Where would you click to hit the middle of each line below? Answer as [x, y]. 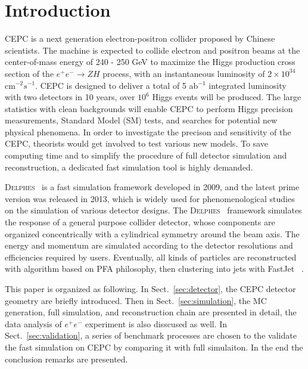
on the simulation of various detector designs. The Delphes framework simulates [153, 210]
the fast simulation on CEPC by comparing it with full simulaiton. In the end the [154, 347]
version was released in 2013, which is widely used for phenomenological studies [150, 198]
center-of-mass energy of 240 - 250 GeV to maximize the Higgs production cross [150, 62]
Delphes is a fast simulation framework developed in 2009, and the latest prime [152, 187]
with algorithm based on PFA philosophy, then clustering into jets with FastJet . [154, 269]
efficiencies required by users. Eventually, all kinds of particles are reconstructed [151, 257]
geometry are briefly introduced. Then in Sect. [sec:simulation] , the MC [136, 300]
